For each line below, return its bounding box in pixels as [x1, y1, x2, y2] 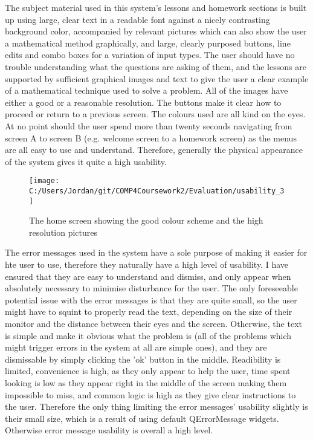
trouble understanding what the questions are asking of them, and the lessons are [5, 60, 306, 73]
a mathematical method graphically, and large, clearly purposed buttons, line [5, 36, 291, 49]
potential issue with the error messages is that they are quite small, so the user [5, 293, 297, 306]
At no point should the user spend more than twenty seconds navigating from [5, 119, 292, 132]
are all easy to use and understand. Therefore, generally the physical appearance [5, 143, 303, 156]
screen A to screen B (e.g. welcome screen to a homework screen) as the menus [5, 131, 297, 144]
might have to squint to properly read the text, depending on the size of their [5, 305, 292, 318]
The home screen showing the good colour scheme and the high [29, 214, 263, 227]
